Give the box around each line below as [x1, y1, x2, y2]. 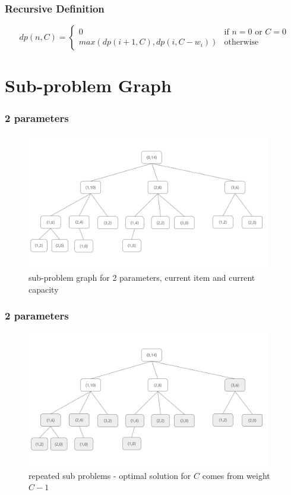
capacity [29, 283, 59, 295]
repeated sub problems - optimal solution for [29, 469, 191, 481]
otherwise [224, 38, 259, 47]
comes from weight [202, 469, 270, 481]
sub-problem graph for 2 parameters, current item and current [29, 271, 255, 283]
